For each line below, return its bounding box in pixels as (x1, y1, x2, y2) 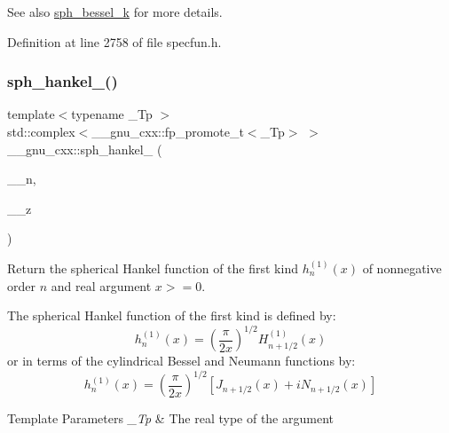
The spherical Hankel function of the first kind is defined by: (7, 306, 336, 325)
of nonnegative (362, 258, 442, 277)
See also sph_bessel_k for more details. (7, 3, 223, 20)
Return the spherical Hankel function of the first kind (7, 258, 298, 277)
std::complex (7, 122, 75, 140)
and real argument (51, 276, 152, 295)
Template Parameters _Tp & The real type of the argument (7, 409, 334, 428)
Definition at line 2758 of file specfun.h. (7, 32, 222, 51)
